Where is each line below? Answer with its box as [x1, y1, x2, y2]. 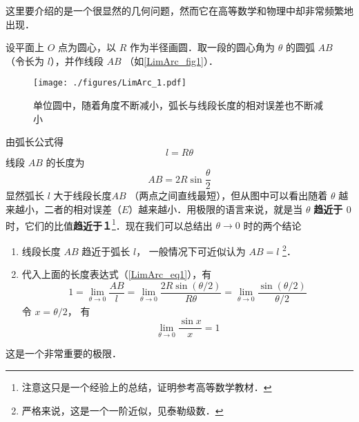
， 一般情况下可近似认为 [136, 243, 246, 258]
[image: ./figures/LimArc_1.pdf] [33, 78, 186, 88]
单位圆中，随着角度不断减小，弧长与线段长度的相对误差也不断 [33, 98, 313, 112]
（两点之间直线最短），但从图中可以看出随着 [129, 188, 328, 203]
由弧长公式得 [6, 134, 64, 149]
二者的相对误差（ [43, 202, 122, 217]
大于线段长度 [53, 188, 112, 203]
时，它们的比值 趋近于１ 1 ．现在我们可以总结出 [6, 216, 213, 232]
